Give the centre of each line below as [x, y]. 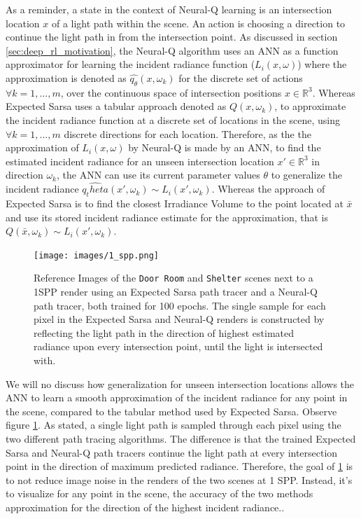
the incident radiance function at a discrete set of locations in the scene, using [173, 119]
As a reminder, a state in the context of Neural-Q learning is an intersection [169, 9]
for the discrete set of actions [241, 77]
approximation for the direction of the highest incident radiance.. [145, 507]
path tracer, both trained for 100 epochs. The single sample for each [180, 305]
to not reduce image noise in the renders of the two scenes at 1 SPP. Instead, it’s [179, 479]
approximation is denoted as [66, 77]
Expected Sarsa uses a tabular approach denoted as [116, 106]
